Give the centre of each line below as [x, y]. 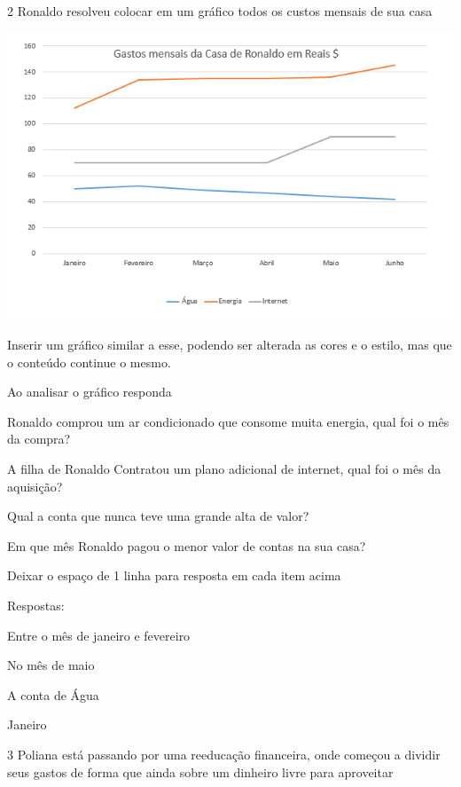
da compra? [39, 439]
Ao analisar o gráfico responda [90, 392]
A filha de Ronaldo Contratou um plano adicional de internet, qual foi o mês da [224, 468]
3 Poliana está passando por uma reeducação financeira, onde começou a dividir [224, 754]
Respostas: [36, 605]
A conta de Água [53, 694]
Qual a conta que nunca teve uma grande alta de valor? [158, 516]
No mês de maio [51, 665]
